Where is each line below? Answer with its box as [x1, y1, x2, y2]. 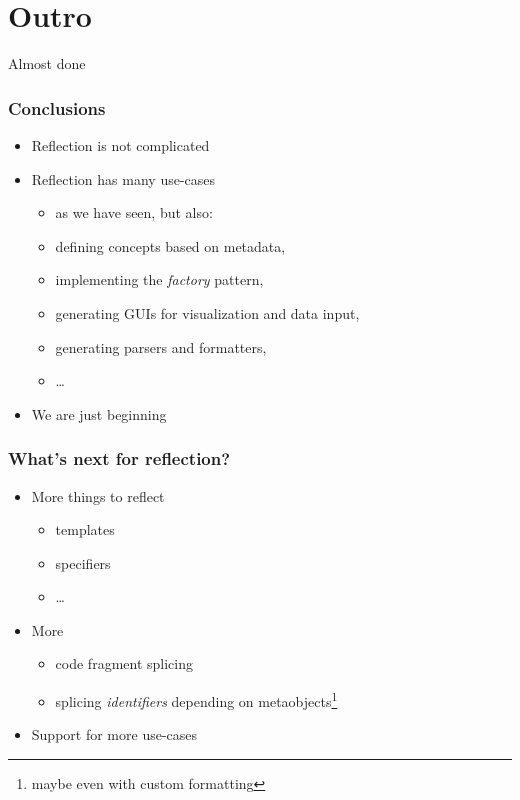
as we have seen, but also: [55, 202, 213, 223]
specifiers [55, 552, 111, 573]
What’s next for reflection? [8, 446, 231, 471]
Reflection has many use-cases [31, 168, 216, 189]
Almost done [8, 53, 86, 74]
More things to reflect [31, 485, 165, 506]
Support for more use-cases [31, 724, 198, 745]
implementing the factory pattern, [55, 269, 264, 290]
